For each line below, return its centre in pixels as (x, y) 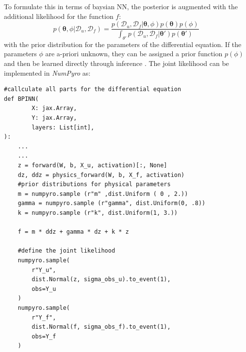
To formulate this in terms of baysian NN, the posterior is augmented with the (121, 6)
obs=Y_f (44, 336)
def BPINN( (21, 99)
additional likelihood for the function (59, 16)
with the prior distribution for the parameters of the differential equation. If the (123, 44)
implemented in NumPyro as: (47, 72)
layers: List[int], (63, 127)
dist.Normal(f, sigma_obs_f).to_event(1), (101, 327)
